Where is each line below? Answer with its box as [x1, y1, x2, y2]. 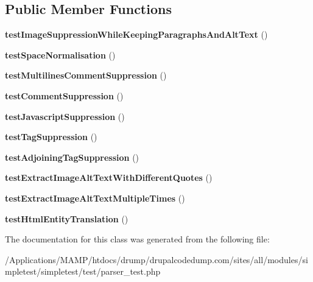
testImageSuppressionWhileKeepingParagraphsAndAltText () [5, 28, 268, 41]
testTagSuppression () [5, 130, 97, 143]
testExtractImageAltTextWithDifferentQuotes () [5, 171, 213, 184]
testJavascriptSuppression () [5, 110, 125, 122]
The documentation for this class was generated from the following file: [5, 233, 270, 245]
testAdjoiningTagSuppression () [5, 150, 139, 163]
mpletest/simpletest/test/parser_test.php [5, 265, 161, 278]
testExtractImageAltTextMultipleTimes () [5, 191, 185, 204]
